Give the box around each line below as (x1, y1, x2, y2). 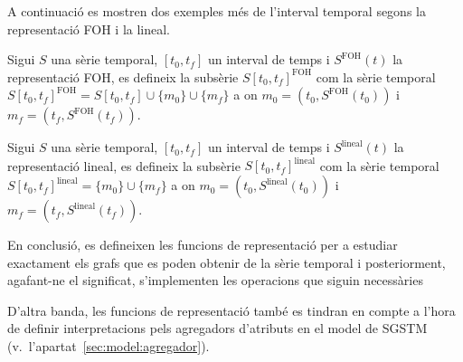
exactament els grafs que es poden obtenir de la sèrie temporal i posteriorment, (7, 252, 446, 271)
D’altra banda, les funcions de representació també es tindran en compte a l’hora (7, 300, 456, 319)
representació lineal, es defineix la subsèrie (7, 156, 241, 175)
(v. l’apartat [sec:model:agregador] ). (7, 337, 210, 356)
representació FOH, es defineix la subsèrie (7, 67, 239, 86)
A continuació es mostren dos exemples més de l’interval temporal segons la (7, 2, 426, 20)
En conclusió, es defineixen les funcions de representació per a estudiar (7, 235, 398, 254)
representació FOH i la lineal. (7, 19, 171, 38)
